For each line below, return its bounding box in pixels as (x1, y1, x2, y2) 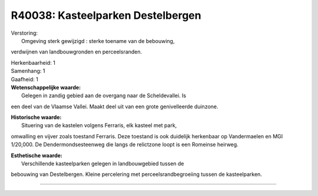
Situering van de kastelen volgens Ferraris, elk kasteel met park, (21, 122, 177, 129)
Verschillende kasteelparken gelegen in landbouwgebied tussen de (21, 160, 184, 167)
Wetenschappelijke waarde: (11, 84, 81, 91)
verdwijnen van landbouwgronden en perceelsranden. (11, 48, 143, 55)
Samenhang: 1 (11, 68, 45, 75)
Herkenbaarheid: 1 (11, 59, 55, 66)
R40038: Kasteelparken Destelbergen (11, 9, 201, 22)
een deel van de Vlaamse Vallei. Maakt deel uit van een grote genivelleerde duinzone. (11, 103, 218, 110)
